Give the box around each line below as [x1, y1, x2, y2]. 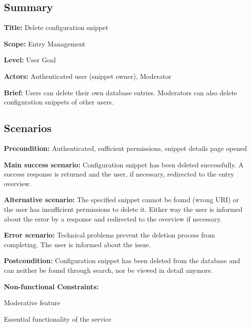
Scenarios [4, 120, 52, 135]
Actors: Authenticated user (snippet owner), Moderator [4, 71, 172, 81]
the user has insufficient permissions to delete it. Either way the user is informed [4, 204, 243, 214]
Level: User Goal [4, 55, 56, 65]
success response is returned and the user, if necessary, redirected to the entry [4, 169, 235, 179]
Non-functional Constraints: [4, 281, 99, 291]
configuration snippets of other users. [4, 97, 114, 107]
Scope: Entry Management [4, 38, 86, 48]
